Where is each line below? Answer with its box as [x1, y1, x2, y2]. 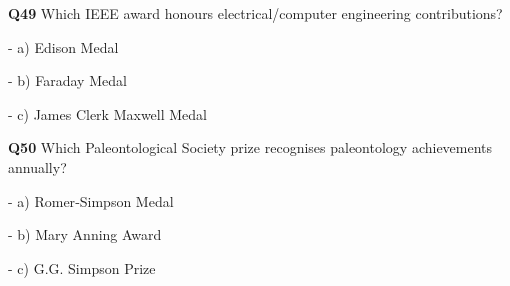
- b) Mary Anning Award [8, 224, 162, 245]
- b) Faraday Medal [8, 70, 127, 91]
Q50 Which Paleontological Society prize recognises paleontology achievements [8, 137, 493, 158]
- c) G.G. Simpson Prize [8, 257, 156, 278]
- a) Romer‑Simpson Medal [8, 190, 174, 211]
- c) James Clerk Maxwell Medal [8, 103, 207, 124]
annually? [8, 156, 67, 177]
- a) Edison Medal [8, 36, 119, 57]
